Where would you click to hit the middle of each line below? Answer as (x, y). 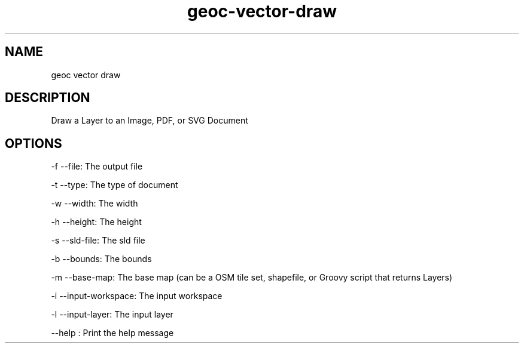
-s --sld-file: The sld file (98, 241)
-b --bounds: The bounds (101, 259)
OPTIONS (33, 143)
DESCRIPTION (48, 98)
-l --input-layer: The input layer (112, 315)
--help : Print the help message (112, 333)
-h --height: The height (96, 222)
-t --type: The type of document (115, 185)
